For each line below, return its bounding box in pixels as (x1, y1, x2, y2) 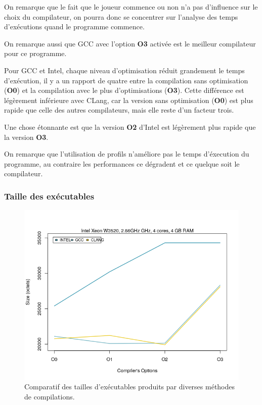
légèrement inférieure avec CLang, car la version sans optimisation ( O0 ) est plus (4, 94, 253, 105)
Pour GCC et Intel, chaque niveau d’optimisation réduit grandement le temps (4, 65, 245, 75)
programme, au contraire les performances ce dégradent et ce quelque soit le (4, 158, 240, 169)
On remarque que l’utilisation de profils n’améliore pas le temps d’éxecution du (4, 148, 249, 159)
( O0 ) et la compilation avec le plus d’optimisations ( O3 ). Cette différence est (4, 85, 244, 95)
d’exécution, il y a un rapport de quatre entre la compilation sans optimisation (4, 75, 248, 85)
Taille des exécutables (4, 189, 95, 202)
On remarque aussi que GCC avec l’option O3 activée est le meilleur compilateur (4, 38, 256, 48)
